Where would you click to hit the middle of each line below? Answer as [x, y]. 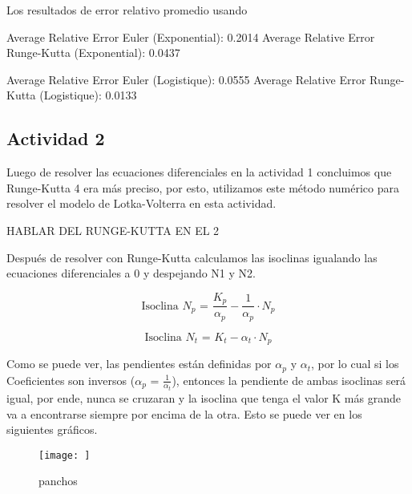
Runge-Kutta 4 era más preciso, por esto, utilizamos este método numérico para [203, 187]
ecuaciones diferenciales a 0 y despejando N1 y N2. [131, 273]
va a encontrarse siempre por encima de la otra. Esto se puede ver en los [184, 413]
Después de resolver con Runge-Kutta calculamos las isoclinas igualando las [192, 257]
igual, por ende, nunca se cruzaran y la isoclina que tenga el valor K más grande [204, 398]
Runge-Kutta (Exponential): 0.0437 [93, 53]
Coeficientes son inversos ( [71, 380]
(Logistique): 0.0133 [88, 95]
